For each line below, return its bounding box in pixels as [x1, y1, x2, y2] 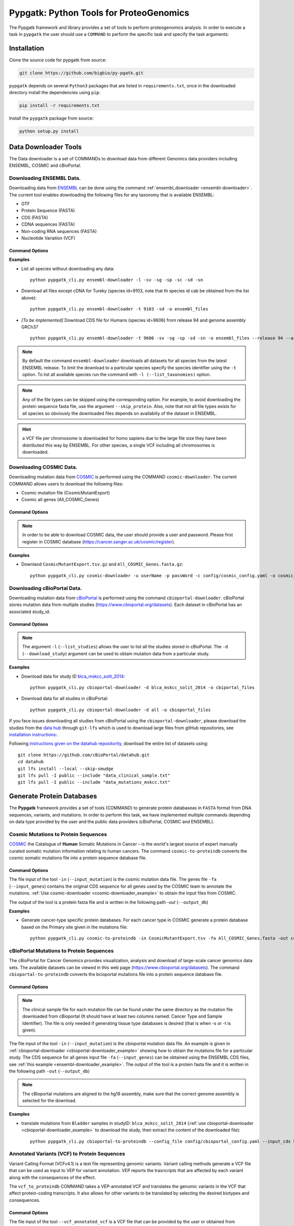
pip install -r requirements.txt [19, 103, 100, 108]
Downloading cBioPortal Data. [9, 585, 82, 591]
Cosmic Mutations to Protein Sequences [9, 831, 107, 838]
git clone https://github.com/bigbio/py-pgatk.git [19, 70, 144, 76]
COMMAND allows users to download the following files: [9, 481, 123, 486]
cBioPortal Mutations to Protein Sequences [9, 947, 114, 954]
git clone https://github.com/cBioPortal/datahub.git [18, 752, 149, 758]
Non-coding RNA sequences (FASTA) [21, 228, 97, 234]
